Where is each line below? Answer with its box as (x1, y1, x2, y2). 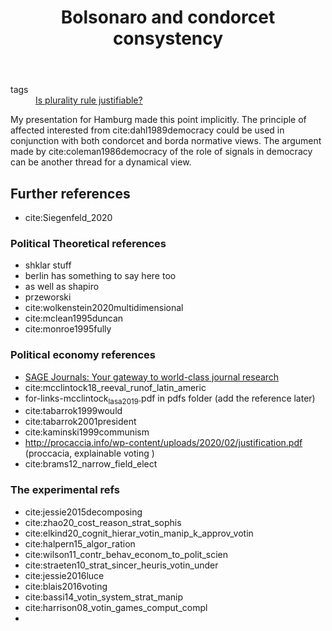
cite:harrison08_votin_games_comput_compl (24, 601, 208, 613)
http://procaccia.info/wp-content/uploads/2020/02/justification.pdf (24, 437, 303, 449)
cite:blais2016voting (24, 580, 108, 592)
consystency (112, 27, 224, 50)
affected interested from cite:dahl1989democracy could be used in (10, 124, 285, 136)
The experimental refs (10, 483, 120, 497)
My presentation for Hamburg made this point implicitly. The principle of (10, 114, 307, 126)
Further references (10, 185, 131, 202)
